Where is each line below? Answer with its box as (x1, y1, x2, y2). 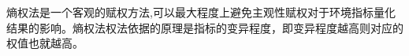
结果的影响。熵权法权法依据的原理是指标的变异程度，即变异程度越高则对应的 (6, 19, 403, 35)
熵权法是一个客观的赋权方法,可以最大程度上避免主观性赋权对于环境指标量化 (6, 4, 396, 20)
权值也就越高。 (6, 35, 84, 51)
